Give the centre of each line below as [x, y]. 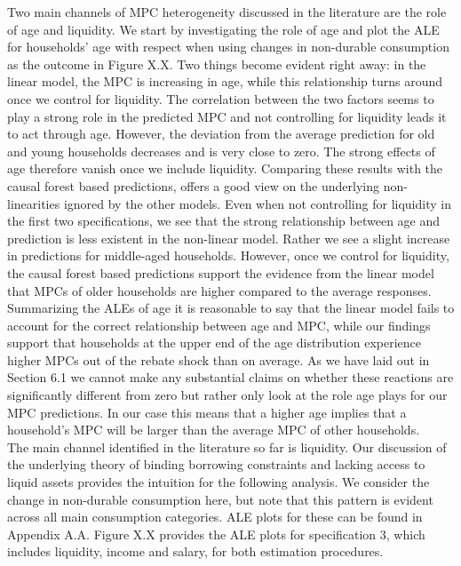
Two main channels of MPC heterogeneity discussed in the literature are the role [227, 12]
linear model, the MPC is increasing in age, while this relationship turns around [225, 81]
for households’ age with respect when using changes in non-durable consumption [228, 47]
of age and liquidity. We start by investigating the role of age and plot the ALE [223, 29]
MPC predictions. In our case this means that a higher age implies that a [207, 412]
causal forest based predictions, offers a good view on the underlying [193, 185]
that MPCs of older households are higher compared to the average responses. [219, 290]
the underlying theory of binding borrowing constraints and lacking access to [216, 464]
